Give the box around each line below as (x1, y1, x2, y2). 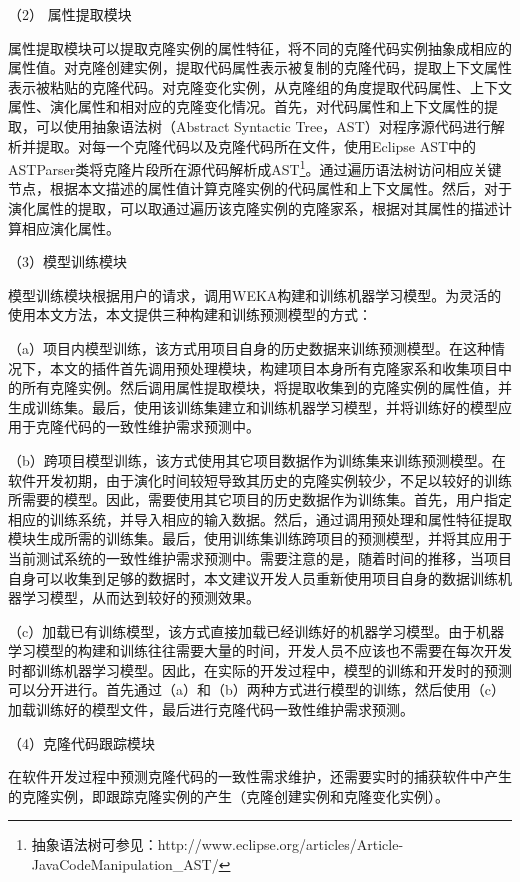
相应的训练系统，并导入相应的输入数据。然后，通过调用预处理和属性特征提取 (8, 508, 512, 529)
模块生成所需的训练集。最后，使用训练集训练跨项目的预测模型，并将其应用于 (8, 528, 512, 549)
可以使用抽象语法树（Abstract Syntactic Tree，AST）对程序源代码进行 (35, 115, 491, 136)
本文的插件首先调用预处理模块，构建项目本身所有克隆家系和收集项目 (49, 357, 498, 378)
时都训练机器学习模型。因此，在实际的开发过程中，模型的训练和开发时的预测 (8, 659, 512, 680)
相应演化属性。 (21, 217, 120, 238)
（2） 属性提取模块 (8, 4, 132, 24)
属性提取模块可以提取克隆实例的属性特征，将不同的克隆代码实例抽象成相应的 (8, 37, 512, 58)
